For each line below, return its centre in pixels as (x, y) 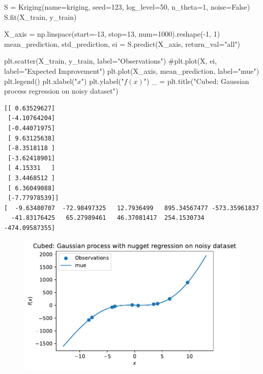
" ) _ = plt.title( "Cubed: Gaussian (196, 81)
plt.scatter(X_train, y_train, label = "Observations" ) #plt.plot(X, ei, (111, 61)
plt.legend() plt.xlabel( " (41, 81)
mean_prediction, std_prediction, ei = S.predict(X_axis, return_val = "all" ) (122, 44)
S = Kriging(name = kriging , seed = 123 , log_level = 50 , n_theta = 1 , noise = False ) (127, 7)
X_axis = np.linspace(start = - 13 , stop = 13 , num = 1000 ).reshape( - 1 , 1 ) (112, 34)
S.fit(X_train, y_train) (40, 17)
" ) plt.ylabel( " (103, 81)
